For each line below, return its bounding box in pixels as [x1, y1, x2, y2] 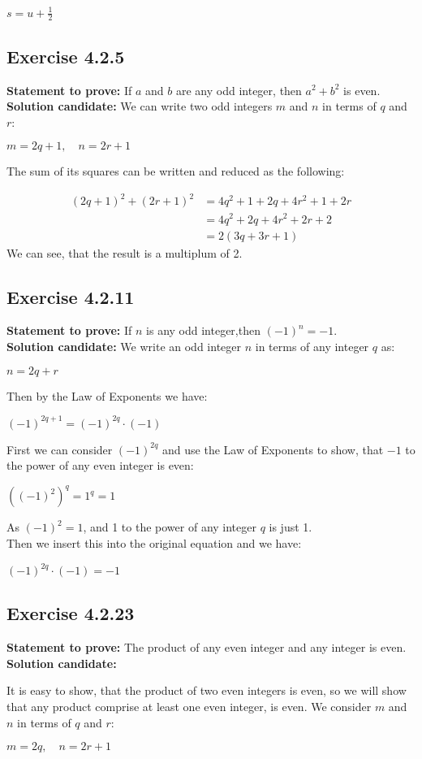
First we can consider [6, 440, 113, 458]
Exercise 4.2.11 [6, 284, 135, 309]
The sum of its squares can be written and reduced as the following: [6, 163, 345, 180]
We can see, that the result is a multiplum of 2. [6, 244, 243, 261]
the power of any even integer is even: [6, 457, 194, 474]
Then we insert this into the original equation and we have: [6, 534, 302, 551]
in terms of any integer [255, 337, 369, 354]
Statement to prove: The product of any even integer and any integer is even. [6, 639, 407, 656]
